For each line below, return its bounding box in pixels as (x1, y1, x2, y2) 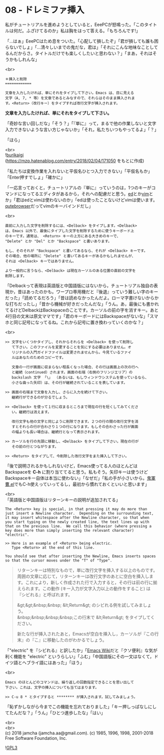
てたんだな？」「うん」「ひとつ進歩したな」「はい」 (5, 709, 106, 715)
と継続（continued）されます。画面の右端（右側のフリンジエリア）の (11, 370, 133, 375)
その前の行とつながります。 (11, 444, 59, 449)
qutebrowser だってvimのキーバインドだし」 (5, 203, 94, 209)
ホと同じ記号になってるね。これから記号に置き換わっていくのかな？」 (5, 319, 146, 325)
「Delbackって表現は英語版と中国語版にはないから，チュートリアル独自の (5, 283, 154, 288)
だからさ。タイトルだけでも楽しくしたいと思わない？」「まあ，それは (13, 50, 153, 56)
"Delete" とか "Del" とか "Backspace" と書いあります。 (5, 238, 112, 244)
